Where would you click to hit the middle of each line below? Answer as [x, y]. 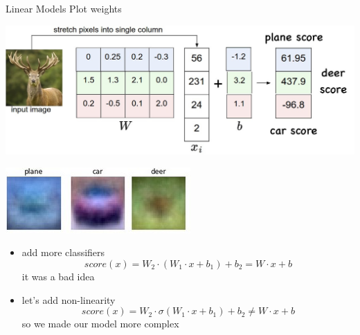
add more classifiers [63, 252]
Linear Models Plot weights [64, 8]
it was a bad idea [58, 276]
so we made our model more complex [100, 324]
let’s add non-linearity [69, 299]
